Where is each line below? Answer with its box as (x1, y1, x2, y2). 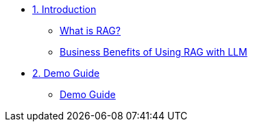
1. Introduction (32, 3, 97, 15)
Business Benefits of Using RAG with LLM (60, 46, 248, 58)
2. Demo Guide (32, 67, 100, 79)
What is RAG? (60, 25, 121, 36)
